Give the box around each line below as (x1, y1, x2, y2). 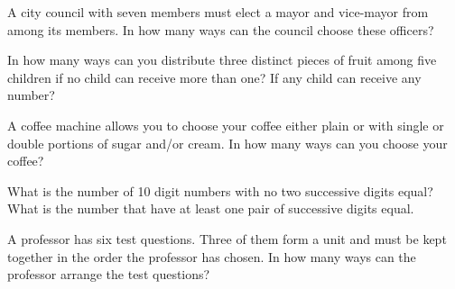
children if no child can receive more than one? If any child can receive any (7, 68, 422, 86)
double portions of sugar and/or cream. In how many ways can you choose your (7, 133, 448, 152)
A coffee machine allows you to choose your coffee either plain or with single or (7, 115, 444, 134)
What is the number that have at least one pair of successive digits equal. (7, 199, 414, 218)
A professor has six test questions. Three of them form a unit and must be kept (7, 229, 447, 248)
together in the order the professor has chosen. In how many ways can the (7, 247, 416, 266)
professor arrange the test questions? (7, 265, 210, 284)
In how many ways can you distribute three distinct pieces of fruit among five (7, 50, 437, 69)
